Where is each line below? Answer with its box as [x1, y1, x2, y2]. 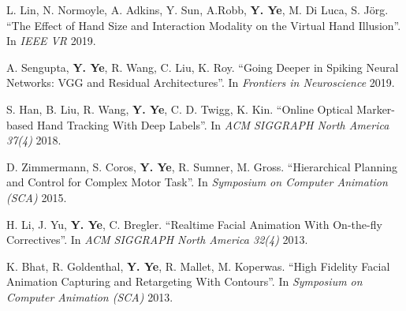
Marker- [356, 100, 396, 117]
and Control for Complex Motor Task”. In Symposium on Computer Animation [6, 174, 388, 190]
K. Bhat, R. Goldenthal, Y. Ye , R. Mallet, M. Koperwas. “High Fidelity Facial [6, 257, 390, 274]
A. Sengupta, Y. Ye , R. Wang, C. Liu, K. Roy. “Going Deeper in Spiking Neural [6, 58, 399, 75]
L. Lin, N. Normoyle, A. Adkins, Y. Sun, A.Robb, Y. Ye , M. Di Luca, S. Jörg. [6, 2, 389, 17]
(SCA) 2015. [6, 189, 67, 205]
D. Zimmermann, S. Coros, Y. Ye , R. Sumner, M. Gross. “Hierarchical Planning [6, 158, 397, 174]
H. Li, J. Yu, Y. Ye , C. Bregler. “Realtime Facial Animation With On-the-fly [6, 215, 382, 232]
